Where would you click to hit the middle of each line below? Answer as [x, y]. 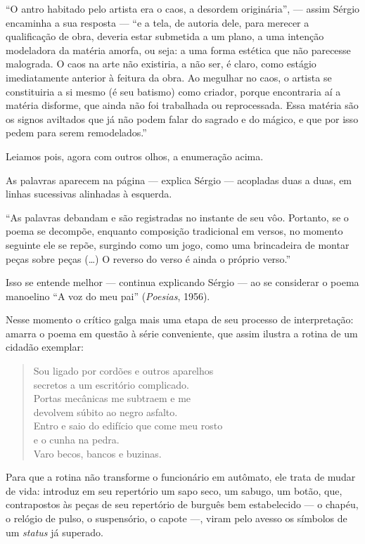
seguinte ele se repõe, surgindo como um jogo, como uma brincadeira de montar [178, 244]
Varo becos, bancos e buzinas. [97, 453]
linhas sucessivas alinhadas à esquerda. [89, 194]
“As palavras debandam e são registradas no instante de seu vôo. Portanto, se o [177, 217]
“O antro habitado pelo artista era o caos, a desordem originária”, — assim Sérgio [183, 8]
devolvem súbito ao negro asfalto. [105, 412]
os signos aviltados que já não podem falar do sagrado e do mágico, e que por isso [182, 118]
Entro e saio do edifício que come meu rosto [128, 426]
